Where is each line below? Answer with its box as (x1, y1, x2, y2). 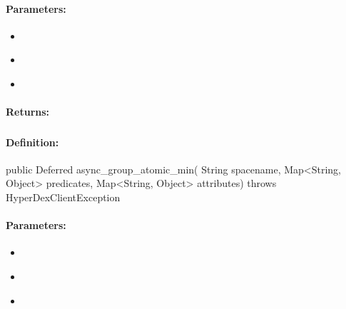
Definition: (6, 134, 59, 149)
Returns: (6, 104, 50, 119)
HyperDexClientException (6, 190, 121, 205)
